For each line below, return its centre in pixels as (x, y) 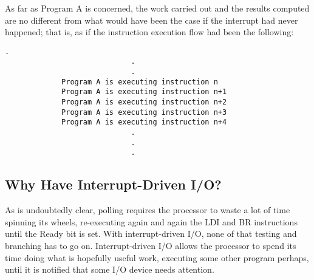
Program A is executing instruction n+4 (144, 122)
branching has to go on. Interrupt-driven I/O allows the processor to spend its (151, 245)
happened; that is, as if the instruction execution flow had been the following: (149, 32)
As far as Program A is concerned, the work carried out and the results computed (157, 8)
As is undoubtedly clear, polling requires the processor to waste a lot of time (148, 210)
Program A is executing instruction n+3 (144, 112)
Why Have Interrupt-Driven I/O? (113, 184)
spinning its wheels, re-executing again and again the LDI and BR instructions (151, 221)
